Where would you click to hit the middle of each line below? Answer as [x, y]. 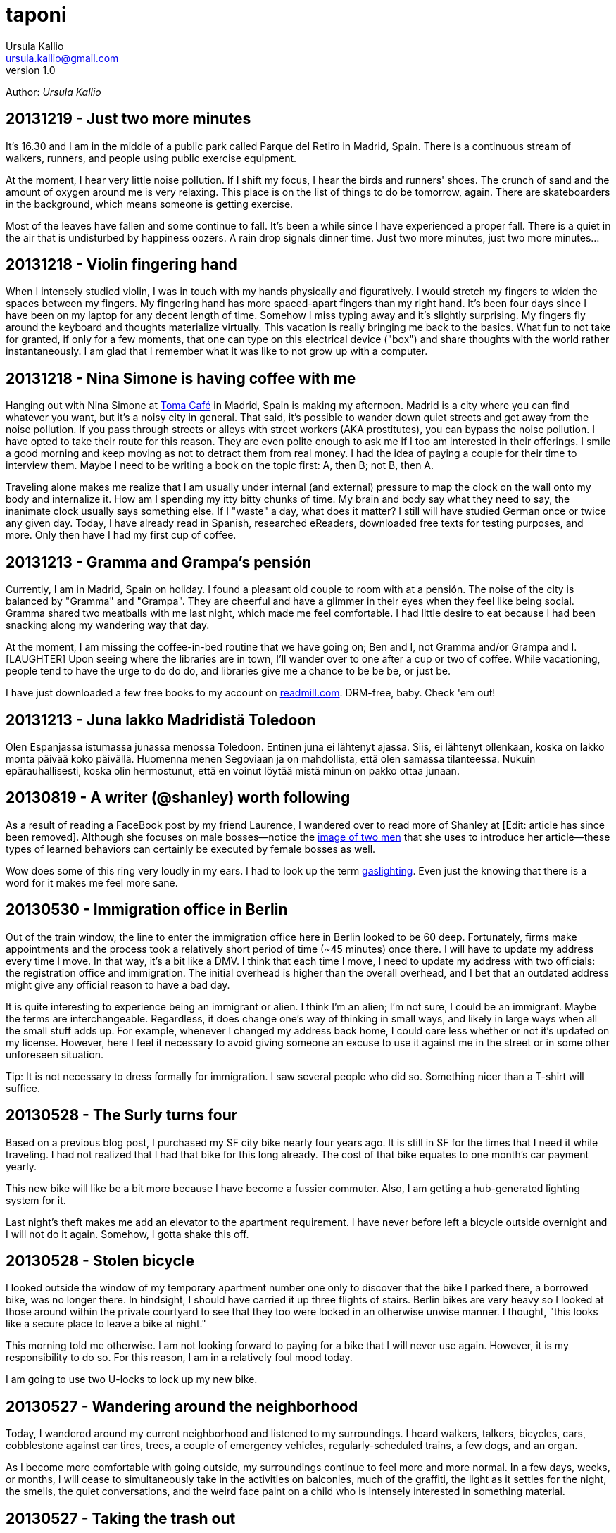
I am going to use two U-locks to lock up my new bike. [132, 1379]
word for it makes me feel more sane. [92, 882]
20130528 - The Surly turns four [122, 1115]
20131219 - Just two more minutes [128, 119]
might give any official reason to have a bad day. [118, 984]
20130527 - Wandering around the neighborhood [182, 1406]
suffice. [23, 1088]
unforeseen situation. [55, 1054]
